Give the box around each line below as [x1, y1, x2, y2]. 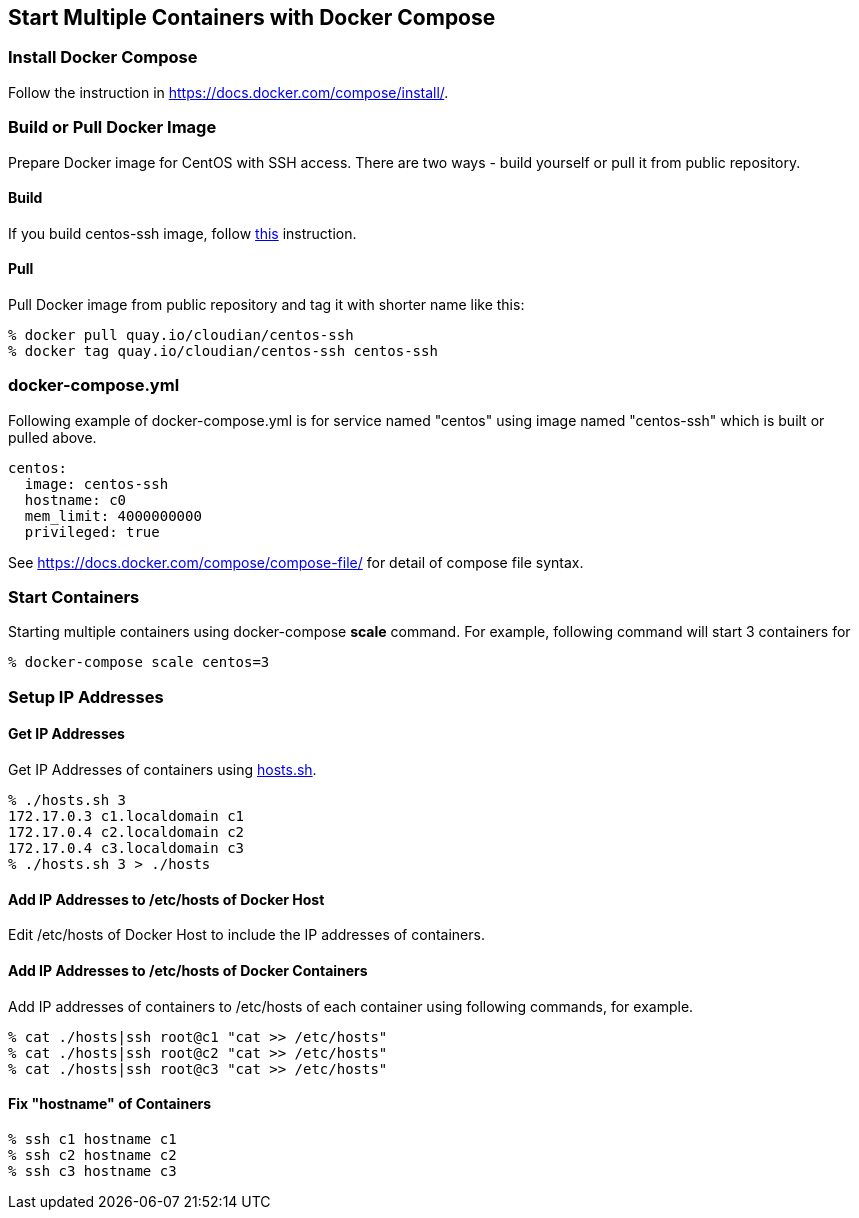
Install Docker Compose [8, 47, 198, 68]
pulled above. [8, 428, 97, 446]
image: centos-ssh [24, 475, 169, 492]
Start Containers [8, 587, 140, 608]
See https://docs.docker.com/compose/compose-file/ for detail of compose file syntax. [8, 553, 584, 571]
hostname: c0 [24, 491, 127, 508]
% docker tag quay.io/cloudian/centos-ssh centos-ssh [8, 342, 438, 359]
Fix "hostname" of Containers [8, 1095, 212, 1113]
